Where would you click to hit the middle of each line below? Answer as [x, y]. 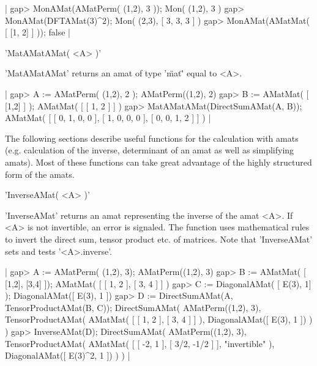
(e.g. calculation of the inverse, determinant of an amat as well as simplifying [150, 150]
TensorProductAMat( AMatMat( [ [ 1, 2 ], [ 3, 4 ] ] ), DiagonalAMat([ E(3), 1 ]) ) [159, 319]
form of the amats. [40, 174]
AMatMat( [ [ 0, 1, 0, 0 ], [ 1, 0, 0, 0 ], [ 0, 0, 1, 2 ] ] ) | [108, 118]
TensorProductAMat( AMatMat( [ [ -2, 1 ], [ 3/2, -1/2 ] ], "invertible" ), [140, 343]
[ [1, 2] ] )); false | [38, 32]
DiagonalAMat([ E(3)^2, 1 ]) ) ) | [68, 355]
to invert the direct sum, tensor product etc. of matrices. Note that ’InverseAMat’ [159, 239]
